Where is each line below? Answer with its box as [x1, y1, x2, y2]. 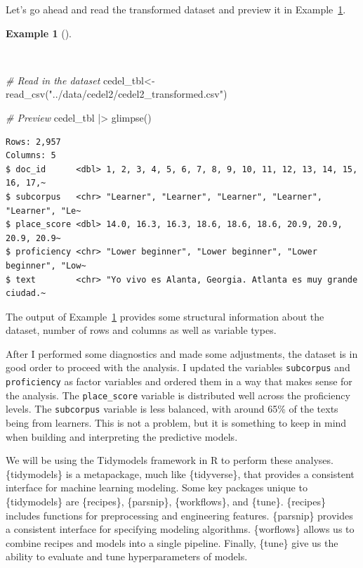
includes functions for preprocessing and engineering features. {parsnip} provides [6, 508, 353, 522]
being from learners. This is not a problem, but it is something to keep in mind [6, 415, 347, 430]
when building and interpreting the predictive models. [6, 429, 238, 444]
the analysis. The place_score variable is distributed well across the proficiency [6, 387, 350, 402]
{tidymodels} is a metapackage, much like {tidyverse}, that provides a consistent [6, 466, 355, 481]
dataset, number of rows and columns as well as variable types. [6, 323, 277, 337]
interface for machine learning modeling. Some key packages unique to [6, 480, 308, 495]
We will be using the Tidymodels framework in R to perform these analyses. [6, 453, 334, 467]
